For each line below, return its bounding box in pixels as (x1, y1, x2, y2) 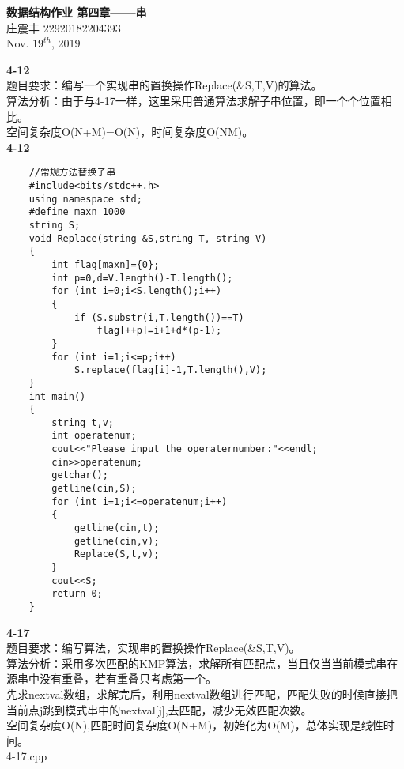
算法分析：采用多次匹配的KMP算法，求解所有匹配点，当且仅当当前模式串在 (6, 654, 398, 671)
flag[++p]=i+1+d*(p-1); (96, 325, 222, 337)
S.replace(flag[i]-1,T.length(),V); (74, 364, 267, 376)
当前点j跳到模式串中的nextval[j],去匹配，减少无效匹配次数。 (6, 701, 312, 718)
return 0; (51, 588, 103, 600)
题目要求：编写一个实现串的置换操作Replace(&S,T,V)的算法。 (6, 77, 323, 93)
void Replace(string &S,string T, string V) (28, 232, 267, 244)
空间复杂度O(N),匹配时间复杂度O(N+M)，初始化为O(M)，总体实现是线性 (6, 717, 383, 733)
